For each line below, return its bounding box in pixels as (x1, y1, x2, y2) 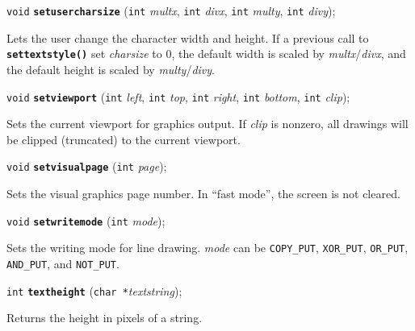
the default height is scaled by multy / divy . (6, 60, 215, 77)
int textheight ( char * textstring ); (6, 282, 182, 299)
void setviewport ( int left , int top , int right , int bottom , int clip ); (6, 88, 350, 105)
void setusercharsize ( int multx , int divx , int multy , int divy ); (6, 2, 336, 19)
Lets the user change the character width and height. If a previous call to (6, 29, 369, 46)
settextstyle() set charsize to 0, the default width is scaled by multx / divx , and (6, 45, 406, 62)
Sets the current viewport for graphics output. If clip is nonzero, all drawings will (6, 115, 409, 132)
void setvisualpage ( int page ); (6, 158, 167, 175)
